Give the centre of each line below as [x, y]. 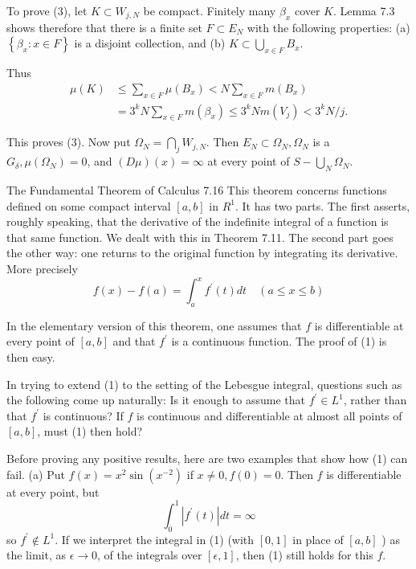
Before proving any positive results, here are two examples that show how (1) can [207, 458]
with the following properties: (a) [328, 27]
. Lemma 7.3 [364, 10]
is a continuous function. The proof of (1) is [279, 341]
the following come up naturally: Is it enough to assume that [156, 400]
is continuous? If [83, 415]
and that [134, 341]
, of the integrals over [150, 555]
